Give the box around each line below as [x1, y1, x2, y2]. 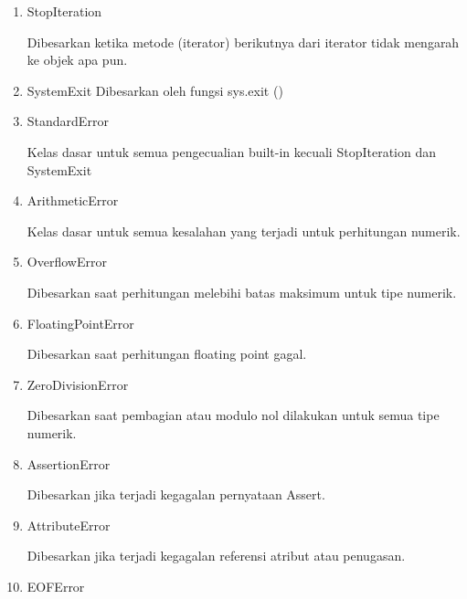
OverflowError [27, 252, 107, 271]
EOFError [27, 576, 85, 595]
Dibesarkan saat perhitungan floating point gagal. [27, 344, 307, 363]
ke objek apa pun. [27, 50, 128, 69]
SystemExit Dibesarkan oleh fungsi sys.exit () [27, 80, 283, 100]
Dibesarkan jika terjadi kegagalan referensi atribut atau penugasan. [27, 546, 406, 565]
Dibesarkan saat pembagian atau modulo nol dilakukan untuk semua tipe [27, 405, 440, 425]
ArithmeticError [27, 191, 119, 210]
